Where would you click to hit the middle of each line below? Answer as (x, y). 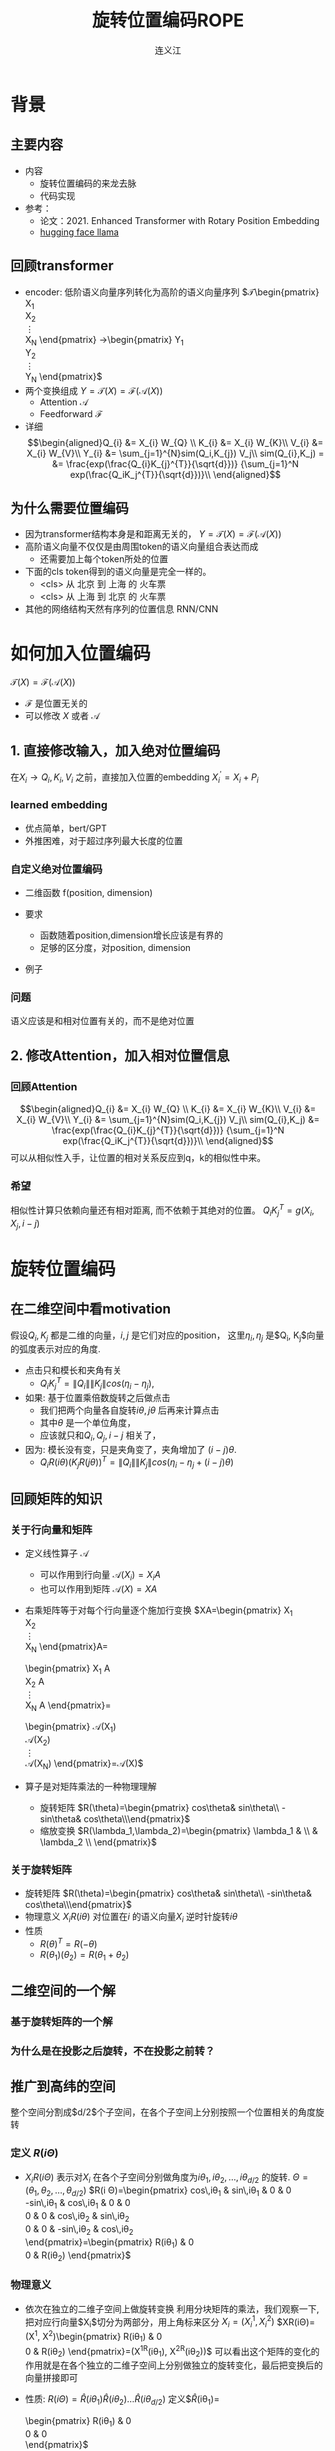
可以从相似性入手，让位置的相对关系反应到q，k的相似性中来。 (138, 1158)
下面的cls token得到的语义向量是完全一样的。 (118, 572)
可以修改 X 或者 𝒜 (62, 716)
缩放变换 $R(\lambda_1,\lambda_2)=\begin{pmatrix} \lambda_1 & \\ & (178, 1830)
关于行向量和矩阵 (51, 1529)
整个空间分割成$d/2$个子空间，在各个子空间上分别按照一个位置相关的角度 (163, 2112)
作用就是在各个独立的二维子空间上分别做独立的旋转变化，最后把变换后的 (173, 2365)
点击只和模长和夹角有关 (73, 1370)
